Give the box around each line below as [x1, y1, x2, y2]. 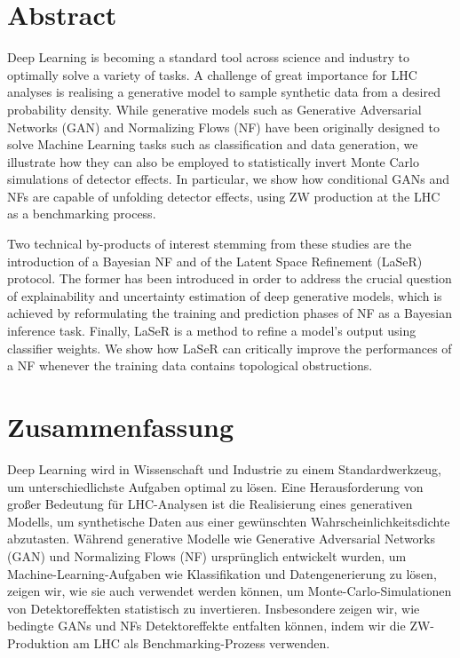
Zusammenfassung [7, 408, 234, 444]
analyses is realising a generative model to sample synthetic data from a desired [7, 83, 440, 101]
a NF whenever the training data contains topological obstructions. [7, 356, 373, 375]
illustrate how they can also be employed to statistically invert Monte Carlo [7, 152, 419, 170]
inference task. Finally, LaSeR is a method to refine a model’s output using [7, 321, 416, 340]
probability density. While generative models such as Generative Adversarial [7, 99, 422, 118]
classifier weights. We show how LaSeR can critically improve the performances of [7, 338, 452, 357]
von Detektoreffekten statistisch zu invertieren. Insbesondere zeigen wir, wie [7, 599, 420, 617]
